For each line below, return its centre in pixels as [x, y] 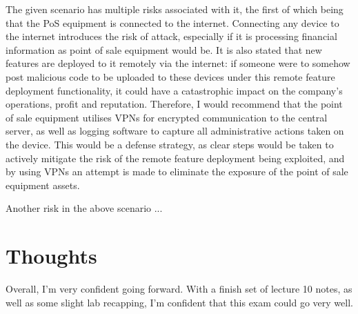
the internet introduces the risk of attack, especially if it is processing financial [171, 36]
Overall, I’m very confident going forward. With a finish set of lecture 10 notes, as [179, 289]
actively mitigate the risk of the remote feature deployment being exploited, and [175, 158]
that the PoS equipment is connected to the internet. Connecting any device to [172, 22]
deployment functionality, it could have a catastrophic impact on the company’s [174, 90]
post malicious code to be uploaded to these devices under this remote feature [170, 76]
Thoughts [51, 256]
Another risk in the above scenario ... [84, 208]
